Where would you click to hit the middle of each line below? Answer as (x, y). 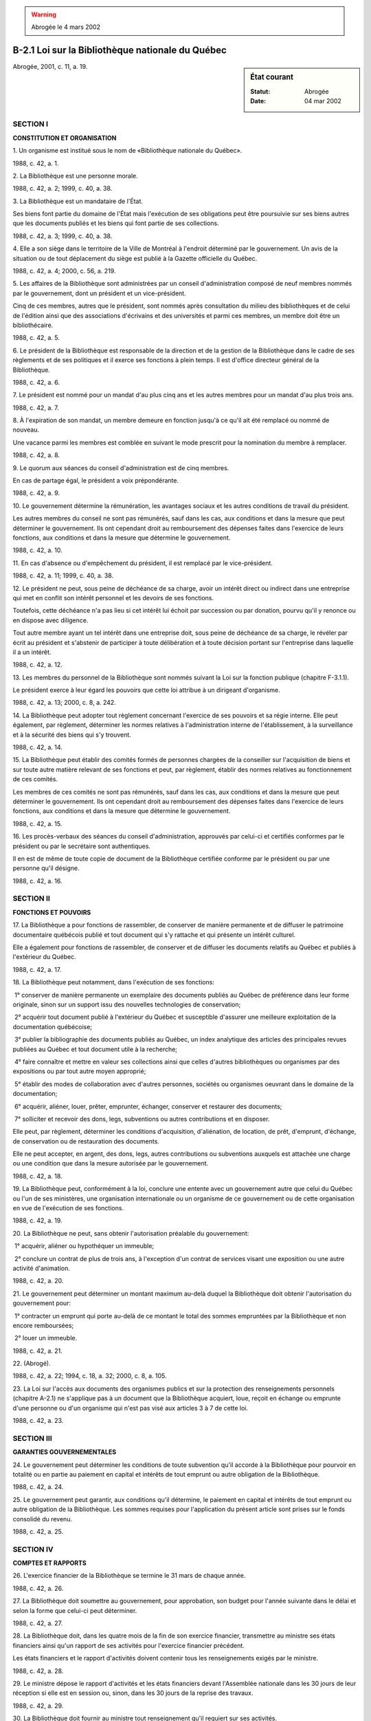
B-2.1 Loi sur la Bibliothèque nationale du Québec (120, 51)
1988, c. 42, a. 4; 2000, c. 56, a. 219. (64, 271)
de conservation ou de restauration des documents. (86, 1141)
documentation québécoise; (53, 1026)
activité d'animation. (41, 1268)
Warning (44, 14)
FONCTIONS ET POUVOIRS (52, 912)
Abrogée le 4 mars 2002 (66, 27)
